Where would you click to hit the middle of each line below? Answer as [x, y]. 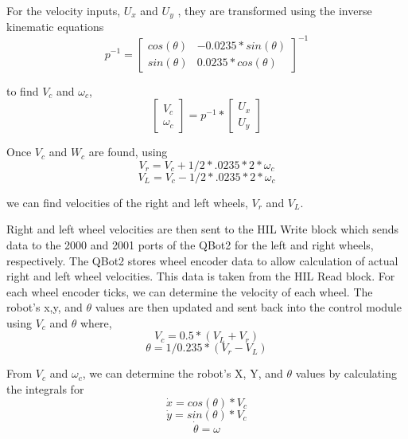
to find [23, 90]
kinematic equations [55, 27]
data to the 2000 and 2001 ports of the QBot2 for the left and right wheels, [190, 244]
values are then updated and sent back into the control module [248, 307]
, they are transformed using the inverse [275, 10]
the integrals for [45, 389]
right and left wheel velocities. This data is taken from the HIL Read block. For [201, 276]
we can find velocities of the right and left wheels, [127, 202]
